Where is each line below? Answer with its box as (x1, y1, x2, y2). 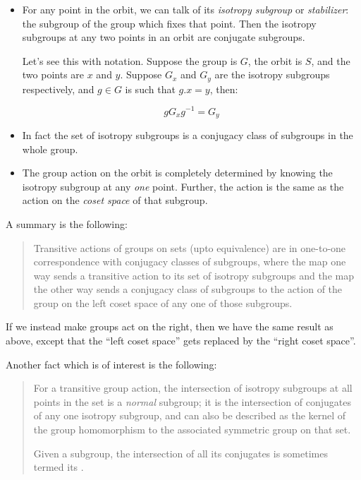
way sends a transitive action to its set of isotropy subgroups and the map (33, 268, 354, 282)
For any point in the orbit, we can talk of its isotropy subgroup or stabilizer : (22, 2, 349, 16)
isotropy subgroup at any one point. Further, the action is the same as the (22, 179, 344, 193)
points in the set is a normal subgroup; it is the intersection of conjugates (33, 394, 351, 409)
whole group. (22, 141, 78, 156)
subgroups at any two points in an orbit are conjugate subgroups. (22, 30, 305, 44)
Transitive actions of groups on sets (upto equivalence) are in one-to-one (33, 240, 346, 255)
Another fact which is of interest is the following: (6, 356, 217, 371)
